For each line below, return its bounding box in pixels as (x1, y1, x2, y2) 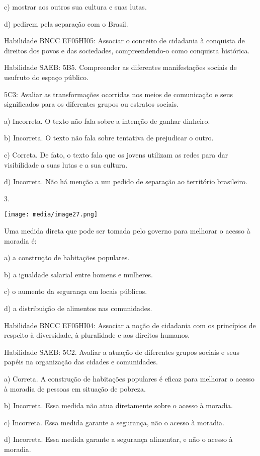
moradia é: (4, 235, 37, 246)
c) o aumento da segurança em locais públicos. (4, 286, 147, 296)
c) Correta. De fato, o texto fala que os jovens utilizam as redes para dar (4, 149, 228, 160)
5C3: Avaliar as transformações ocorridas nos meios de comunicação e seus (4, 89, 233, 99)
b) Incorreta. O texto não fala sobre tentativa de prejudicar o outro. (4, 132, 214, 143)
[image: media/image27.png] (4, 211, 98, 218)
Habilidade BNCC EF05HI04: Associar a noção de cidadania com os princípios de (4, 320, 256, 330)
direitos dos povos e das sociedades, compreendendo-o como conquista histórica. (4, 45, 250, 55)
